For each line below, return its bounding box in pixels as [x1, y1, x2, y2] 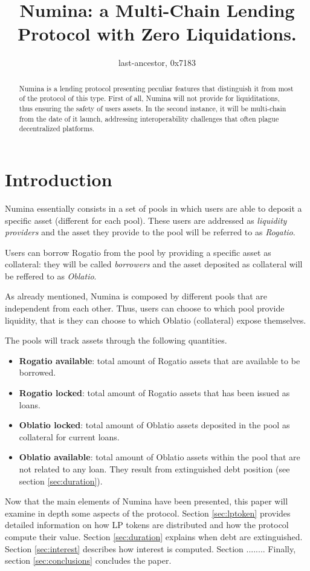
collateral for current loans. [19, 430, 120, 443]
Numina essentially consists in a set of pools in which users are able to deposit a [5, 201, 302, 214]
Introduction [5, 166, 112, 191]
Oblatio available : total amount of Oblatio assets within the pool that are [19, 451, 300, 463]
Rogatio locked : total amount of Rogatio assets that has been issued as [19, 387, 290, 399]
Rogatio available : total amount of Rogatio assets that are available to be [19, 354, 300, 367]
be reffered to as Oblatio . [5, 269, 97, 282]
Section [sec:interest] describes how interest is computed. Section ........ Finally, [5, 542, 296, 555]
